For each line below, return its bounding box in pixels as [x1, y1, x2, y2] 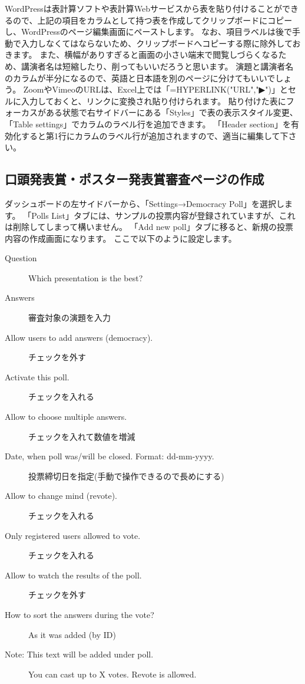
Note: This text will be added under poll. [5, 648, 154, 660]
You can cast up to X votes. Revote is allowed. [28, 667, 197, 680]
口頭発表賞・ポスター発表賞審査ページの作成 [5, 170, 264, 188]
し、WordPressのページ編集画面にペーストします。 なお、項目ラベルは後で [5, 25, 293, 38]
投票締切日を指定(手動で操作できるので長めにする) [28, 469, 224, 482]
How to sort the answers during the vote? [5, 608, 154, 620]
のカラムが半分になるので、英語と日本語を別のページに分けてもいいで [5, 71, 276, 84]
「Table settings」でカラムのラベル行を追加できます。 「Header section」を [5, 117, 291, 130]
